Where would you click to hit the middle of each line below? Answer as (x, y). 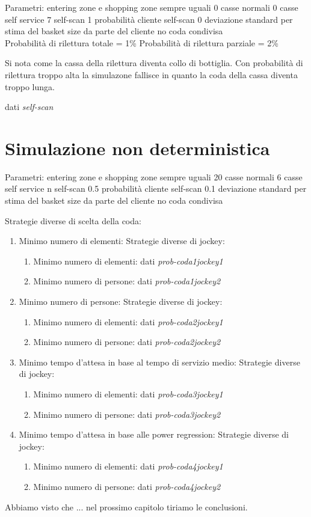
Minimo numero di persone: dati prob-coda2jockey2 (127, 342)
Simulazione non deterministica (137, 148)
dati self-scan (29, 107)
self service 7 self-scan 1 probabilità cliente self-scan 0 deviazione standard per (149, 19)
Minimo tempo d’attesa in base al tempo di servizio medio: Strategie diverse (159, 362)
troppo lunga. (30, 86)
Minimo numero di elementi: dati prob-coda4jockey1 (128, 466)
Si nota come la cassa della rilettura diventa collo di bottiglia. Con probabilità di (154, 63)
